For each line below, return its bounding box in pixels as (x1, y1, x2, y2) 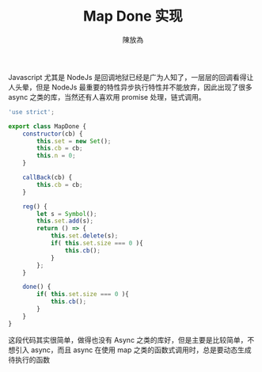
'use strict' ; (8, 108, 55, 116)
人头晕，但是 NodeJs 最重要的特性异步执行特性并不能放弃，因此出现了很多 (8, 82, 253, 92)
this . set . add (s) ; (36, 217, 93, 226)
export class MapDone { (8, 122, 87, 131)
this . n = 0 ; (36, 152, 77, 160)
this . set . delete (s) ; (50, 232, 119, 240)
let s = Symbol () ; (36, 210, 97, 218)
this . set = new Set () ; (36, 137, 112, 145)
